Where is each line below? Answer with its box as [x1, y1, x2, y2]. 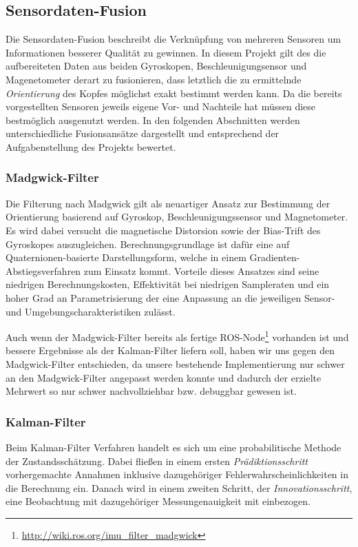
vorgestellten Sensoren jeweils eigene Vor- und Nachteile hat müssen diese [6, 99, 316, 114]
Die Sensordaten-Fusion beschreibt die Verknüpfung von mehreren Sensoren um [6, 32, 341, 46]
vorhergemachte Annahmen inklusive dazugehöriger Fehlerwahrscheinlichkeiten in [6, 467, 348, 482]
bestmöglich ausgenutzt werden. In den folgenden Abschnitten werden [6, 112, 300, 127]
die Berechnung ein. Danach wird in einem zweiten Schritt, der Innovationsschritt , [6, 480, 352, 495]
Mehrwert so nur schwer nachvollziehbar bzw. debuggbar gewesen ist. [6, 384, 297, 398]
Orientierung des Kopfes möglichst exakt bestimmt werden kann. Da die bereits [6, 85, 342, 100]
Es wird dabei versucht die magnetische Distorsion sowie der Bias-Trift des [6, 223, 321, 237]
